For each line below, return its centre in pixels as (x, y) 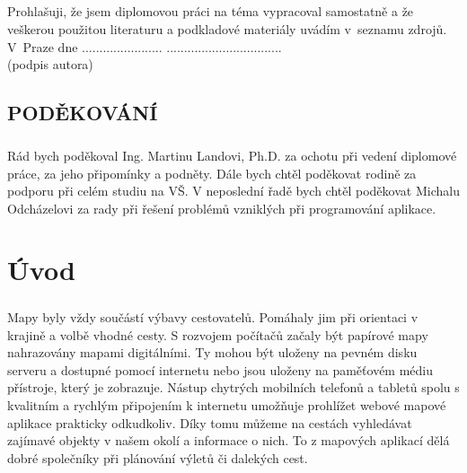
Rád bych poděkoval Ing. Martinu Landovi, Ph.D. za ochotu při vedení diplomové (232, 155)
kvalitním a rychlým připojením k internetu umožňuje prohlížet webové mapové (227, 405)
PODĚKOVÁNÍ (83, 113)
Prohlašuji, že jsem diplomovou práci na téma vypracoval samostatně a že (211, 11)
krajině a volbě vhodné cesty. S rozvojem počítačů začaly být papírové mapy (218, 334)
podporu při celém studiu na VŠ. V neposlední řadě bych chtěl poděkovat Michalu (233, 191)
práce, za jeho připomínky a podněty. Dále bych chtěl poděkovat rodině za (212, 173)
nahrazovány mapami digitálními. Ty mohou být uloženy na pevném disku (212, 352)
